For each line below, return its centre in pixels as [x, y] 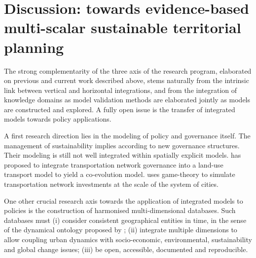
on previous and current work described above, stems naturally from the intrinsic [127, 80]
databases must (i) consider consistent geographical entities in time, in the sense [125, 220]
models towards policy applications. [58, 119]
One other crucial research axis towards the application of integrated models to [124, 200]
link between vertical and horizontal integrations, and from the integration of [121, 90]
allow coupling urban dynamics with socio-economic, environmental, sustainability [128, 239]
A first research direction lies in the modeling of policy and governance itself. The [127, 136]
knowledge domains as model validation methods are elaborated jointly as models [127, 100]
